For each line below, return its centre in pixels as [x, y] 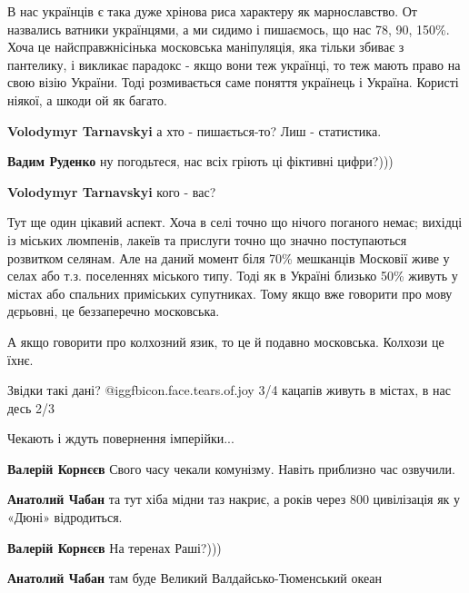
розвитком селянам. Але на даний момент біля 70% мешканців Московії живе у [229, 257]
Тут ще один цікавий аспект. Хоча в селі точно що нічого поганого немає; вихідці [235, 222]
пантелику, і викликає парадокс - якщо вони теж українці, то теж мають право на [234, 64]
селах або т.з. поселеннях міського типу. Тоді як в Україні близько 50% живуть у [233, 276]
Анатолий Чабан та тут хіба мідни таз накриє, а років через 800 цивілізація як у [234, 499]
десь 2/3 [31, 407]
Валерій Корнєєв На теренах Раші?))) [115, 547]
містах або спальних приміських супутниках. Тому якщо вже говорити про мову [230, 293]
